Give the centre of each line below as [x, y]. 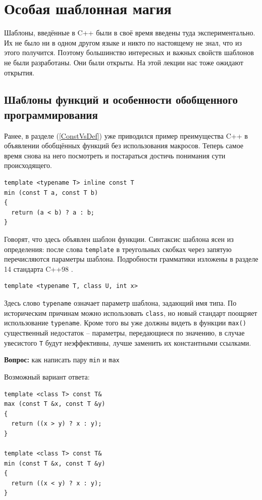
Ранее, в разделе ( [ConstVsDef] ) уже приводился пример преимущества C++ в [126, 135]
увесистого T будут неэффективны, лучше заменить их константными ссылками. [128, 342]
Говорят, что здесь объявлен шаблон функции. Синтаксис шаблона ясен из [119, 239]
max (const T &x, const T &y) [55, 404]
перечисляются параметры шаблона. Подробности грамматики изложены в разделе [131, 259]
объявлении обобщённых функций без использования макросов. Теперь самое [124, 145]
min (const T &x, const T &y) [55, 463]
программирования [51, 114]
